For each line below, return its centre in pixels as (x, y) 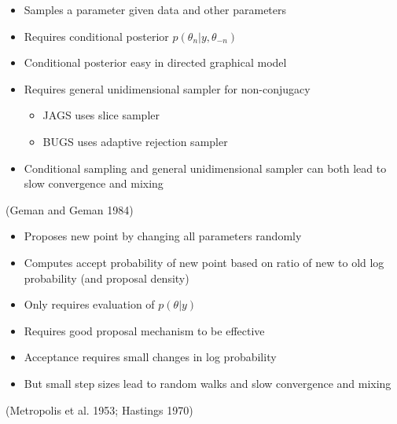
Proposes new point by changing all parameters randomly (163, 236)
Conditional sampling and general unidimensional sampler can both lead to (205, 168)
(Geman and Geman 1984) (70, 209)
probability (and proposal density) (107, 278)
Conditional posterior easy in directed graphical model (155, 62)
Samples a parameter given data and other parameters (155, 9)
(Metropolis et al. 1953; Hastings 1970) (99, 409)
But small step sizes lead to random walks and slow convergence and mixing (208, 383)
